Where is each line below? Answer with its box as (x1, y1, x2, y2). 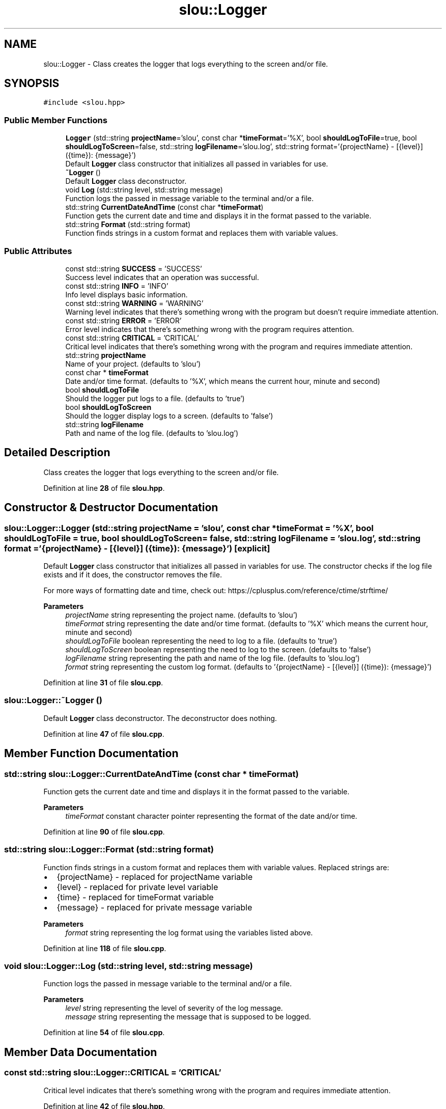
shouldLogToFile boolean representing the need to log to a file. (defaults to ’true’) (65, 636, 338, 645)
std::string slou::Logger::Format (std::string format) (4, 844, 214, 855)
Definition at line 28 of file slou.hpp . (43, 483, 165, 492)
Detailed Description (4, 446, 110, 459)
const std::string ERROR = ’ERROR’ (65, 316, 182, 325)
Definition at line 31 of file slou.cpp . (43, 678, 163, 687)
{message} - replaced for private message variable (57, 902, 253, 912)
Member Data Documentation (4, 1045, 157, 1059)
